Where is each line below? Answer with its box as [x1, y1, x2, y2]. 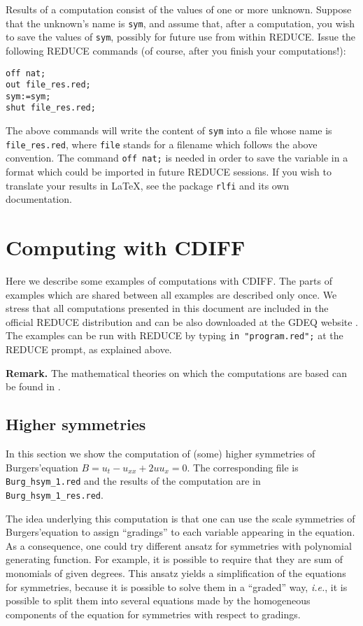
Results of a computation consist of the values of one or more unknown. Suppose [6, 2, 352, 16]
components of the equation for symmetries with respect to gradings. [6, 606, 301, 621]
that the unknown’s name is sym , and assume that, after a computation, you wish [6, 15, 355, 30]
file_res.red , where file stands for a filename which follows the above [6, 136, 318, 151]
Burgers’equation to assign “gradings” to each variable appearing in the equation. [6, 525, 355, 539]
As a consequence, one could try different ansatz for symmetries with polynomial [6, 538, 352, 553]
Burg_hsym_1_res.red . [6, 487, 104, 501]
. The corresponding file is [187, 460, 299, 474]
